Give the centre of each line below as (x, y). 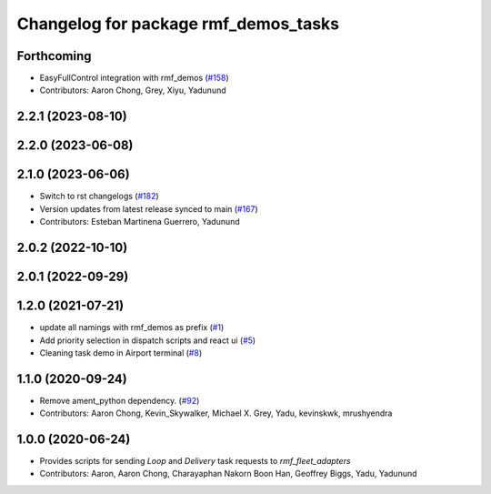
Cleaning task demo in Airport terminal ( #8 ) (121, 353)
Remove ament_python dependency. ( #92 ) (120, 400)
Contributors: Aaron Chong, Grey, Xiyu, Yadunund (133, 90)
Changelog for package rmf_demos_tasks (178, 24)
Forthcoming (54, 56)
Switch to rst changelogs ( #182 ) (99, 197)
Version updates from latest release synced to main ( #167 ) (149, 208)
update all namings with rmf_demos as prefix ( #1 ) (132, 328)
